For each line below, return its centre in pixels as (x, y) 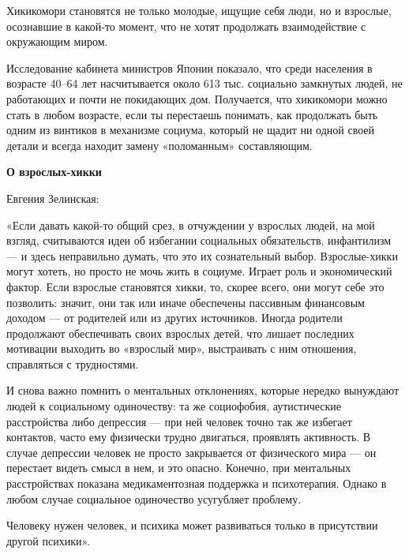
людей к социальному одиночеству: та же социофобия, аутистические (174, 406)
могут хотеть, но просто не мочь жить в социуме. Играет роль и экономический (199, 271)
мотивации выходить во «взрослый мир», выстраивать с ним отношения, (182, 348)
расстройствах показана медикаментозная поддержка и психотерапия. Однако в (197, 483)
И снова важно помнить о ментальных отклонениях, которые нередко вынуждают (203, 390)
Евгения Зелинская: (53, 198)
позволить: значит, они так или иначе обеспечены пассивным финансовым (186, 302)
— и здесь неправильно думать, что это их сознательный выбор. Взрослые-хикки (202, 255)
